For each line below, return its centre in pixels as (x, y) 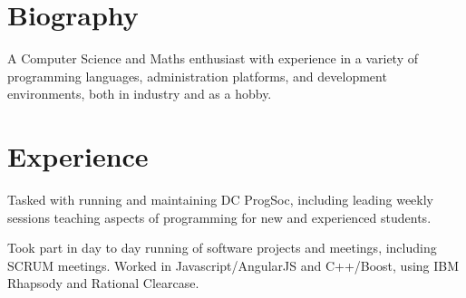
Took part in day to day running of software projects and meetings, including (222, 248)
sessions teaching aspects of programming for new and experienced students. (219, 217)
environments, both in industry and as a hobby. (140, 94)
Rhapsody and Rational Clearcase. (103, 283)
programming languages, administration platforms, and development (197, 76)
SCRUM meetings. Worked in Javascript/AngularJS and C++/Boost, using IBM (233, 265)
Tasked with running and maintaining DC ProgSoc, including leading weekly (221, 200)
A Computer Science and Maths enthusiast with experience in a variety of (213, 58)
